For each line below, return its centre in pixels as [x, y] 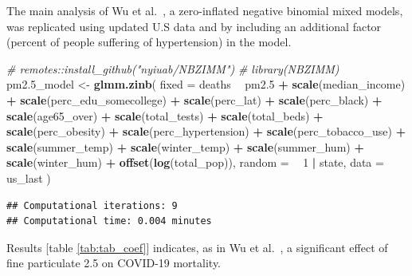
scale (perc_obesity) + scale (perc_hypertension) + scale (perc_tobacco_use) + [206, 131]
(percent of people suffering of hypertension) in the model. [149, 42]
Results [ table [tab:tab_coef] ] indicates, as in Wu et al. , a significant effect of [197, 247]
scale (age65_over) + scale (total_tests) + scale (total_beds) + [165, 115]
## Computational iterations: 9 [92, 205]
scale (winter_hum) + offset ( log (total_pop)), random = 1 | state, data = [195, 162]
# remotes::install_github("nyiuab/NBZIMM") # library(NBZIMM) [173, 68]
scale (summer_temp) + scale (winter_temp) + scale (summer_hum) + [185, 146]
